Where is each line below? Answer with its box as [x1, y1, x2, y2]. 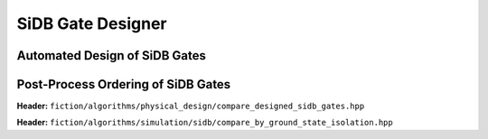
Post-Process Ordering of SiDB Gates [16, 77, 231, 92]
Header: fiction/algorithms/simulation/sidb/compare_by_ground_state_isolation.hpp [16, 117, 393, 128]
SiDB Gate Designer [16, 14, 167, 33]
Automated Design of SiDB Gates [16, 48, 207, 63]
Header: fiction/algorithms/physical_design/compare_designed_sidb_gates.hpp [16, 100, 365, 112]
